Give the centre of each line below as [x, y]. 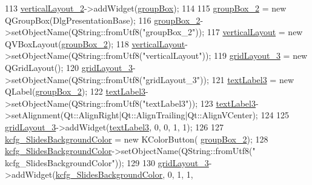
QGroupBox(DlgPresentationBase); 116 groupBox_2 [103, 20]
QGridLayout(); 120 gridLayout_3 [69, 67]
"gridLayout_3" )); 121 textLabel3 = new [218, 79]
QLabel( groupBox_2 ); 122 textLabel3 [75, 91]
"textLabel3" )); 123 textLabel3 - [201, 103]
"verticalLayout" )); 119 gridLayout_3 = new [225, 55]
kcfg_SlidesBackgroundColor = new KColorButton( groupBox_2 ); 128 [137, 139]
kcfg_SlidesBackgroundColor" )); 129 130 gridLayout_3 [107, 162]
